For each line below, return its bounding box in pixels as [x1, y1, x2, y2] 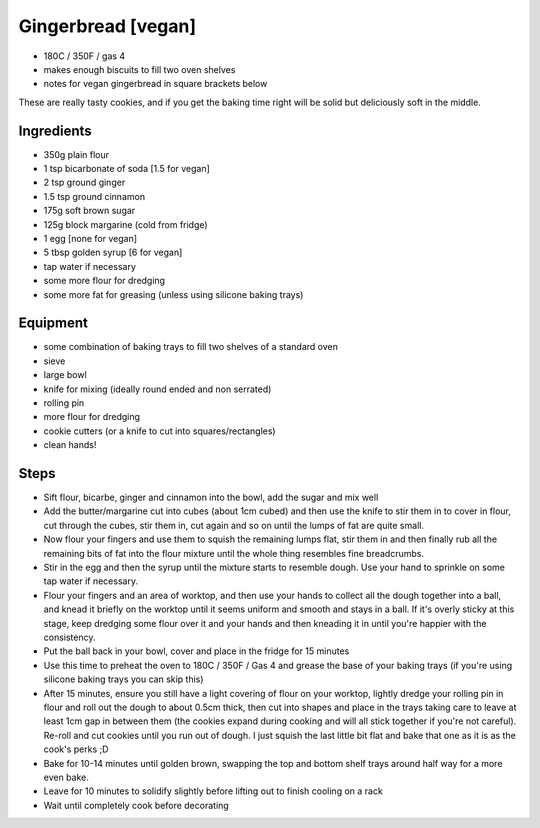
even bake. [43, 771, 89, 783]
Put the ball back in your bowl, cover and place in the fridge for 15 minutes [43, 645, 350, 657]
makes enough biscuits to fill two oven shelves [43, 63, 236, 75]
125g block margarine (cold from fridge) [43, 218, 209, 230]
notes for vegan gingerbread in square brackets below [43, 78, 268, 90]
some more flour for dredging [43, 275, 165, 287]
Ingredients [18, 122, 92, 139]
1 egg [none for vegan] [43, 232, 138, 244]
